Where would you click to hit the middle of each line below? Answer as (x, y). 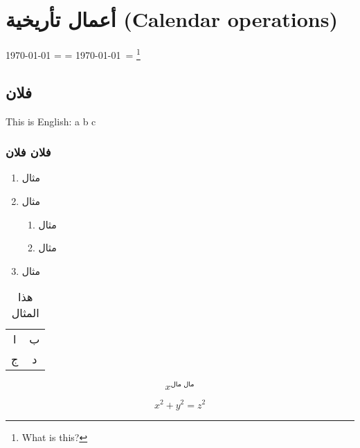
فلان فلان (28, 152)
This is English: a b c (51, 121)
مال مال (182, 385)
